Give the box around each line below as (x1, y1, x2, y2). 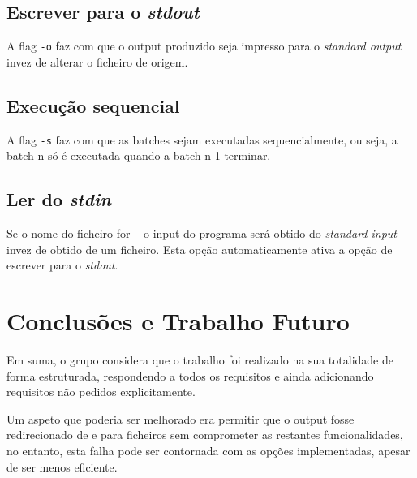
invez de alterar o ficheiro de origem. (6, 53, 188, 70)
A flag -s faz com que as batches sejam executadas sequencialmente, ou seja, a (6, 131, 398, 148)
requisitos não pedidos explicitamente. (6, 383, 196, 400)
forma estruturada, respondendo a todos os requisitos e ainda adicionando (6, 367, 374, 384)
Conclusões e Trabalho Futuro (6, 304, 350, 338)
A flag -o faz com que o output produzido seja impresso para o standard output (6, 37, 402, 54)
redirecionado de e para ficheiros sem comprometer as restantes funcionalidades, (6, 426, 403, 443)
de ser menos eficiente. (6, 458, 118, 475)
